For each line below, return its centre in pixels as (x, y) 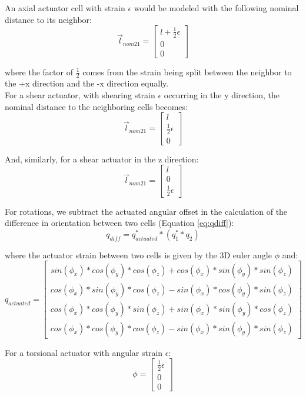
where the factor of (39, 71)
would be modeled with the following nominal (216, 8)
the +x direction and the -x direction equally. (87, 83)
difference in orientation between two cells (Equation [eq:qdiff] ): (119, 223)
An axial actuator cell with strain (65, 8)
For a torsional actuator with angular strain (84, 352)
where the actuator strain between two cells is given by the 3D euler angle (138, 254)
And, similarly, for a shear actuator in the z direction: (102, 159)
